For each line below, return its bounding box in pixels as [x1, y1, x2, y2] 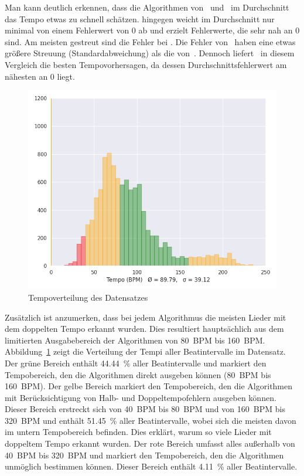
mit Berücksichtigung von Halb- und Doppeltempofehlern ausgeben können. [5, 391, 276, 403]
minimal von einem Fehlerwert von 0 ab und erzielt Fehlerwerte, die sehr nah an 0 [5, 24, 300, 36]
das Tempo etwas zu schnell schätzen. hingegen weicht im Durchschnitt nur [5, 12, 275, 25]
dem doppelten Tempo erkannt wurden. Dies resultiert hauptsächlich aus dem [5, 322, 284, 335]
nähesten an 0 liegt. [5, 70, 75, 82]
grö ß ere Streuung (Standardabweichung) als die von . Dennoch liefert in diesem [5, 47, 295, 59]
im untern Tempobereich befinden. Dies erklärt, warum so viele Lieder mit [5, 426, 272, 438]
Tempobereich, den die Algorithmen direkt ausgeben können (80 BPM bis [5, 368, 271, 380]
